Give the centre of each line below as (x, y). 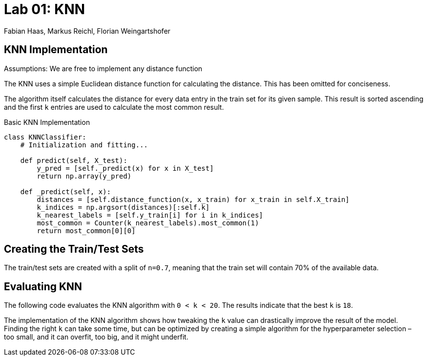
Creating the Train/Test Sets (74, 249)
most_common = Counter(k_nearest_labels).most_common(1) (148, 223)
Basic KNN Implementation (47, 122)
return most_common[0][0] (86, 230)
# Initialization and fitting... (84, 145)
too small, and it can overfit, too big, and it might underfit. (96, 337)
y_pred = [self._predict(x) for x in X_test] (125, 168)
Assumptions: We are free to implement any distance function (103, 68)
